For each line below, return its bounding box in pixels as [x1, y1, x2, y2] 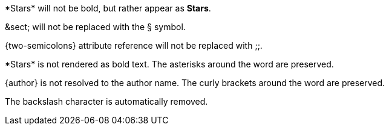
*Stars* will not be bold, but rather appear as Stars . [5, 3, 211, 13]
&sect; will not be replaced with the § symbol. [5, 22, 186, 32]
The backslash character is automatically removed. [5, 96, 208, 107]
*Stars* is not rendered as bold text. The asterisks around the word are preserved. [5, 59, 334, 69]
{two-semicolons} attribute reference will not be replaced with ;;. [5, 40, 263, 51]
